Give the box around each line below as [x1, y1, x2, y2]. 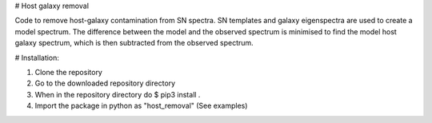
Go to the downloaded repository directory [34, 78, 176, 88]
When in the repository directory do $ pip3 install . [34, 89, 201, 99]
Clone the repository [34, 67, 103, 77]
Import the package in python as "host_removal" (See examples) [34, 101, 248, 111]
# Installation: [14, 53, 60, 62]
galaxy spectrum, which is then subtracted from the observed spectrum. [14, 38, 254, 48]
